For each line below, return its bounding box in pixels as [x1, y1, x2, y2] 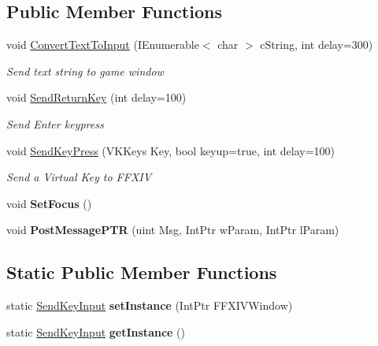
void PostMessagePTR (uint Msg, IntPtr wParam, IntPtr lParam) [6, 221, 339, 238]
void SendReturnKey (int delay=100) [6, 89, 187, 106]
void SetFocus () [6, 195, 92, 211]
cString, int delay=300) [260, 36, 373, 53]
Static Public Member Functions [6, 260, 277, 285]
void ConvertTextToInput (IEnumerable [6, 36, 199, 53]
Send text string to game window [6, 62, 164, 79]
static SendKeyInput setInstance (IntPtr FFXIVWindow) [6, 297, 293, 314]
